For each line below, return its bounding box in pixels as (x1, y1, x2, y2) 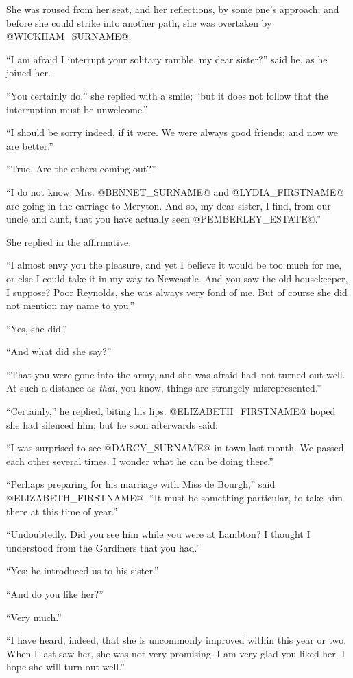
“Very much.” (6, 609, 62, 624)
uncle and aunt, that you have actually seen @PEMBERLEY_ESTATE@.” (6, 212, 321, 226)
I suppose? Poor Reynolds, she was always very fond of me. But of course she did (6, 284, 348, 299)
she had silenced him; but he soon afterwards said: (6, 417, 218, 431)
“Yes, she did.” (6, 321, 67, 335)
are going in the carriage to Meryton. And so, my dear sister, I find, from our (6, 198, 331, 212)
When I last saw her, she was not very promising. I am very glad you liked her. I (6, 646, 345, 660)
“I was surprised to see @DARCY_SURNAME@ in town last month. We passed (6, 440, 344, 455)
